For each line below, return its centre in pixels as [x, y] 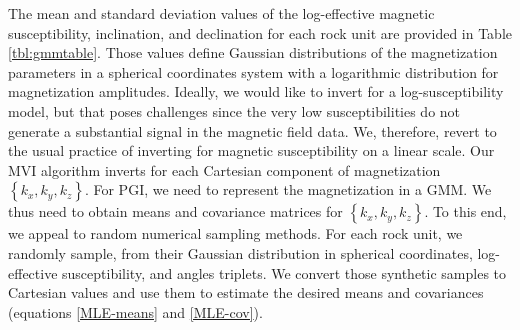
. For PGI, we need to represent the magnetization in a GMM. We [288, 189]
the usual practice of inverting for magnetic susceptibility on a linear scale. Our [251, 150]
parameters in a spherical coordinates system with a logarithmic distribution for [253, 71]
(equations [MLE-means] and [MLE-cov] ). [135, 311]
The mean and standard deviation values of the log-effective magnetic [221, 13]
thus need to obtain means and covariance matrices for [175, 211]
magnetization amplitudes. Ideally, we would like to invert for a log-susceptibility [256, 91]
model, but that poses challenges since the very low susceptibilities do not [234, 110]
